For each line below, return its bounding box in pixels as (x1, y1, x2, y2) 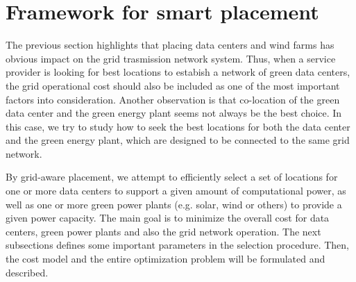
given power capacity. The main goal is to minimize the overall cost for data (6, 210, 330, 225)
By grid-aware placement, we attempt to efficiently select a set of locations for (6, 169, 338, 184)
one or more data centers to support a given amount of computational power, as (6, 183, 346, 198)
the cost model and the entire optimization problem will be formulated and (6, 251, 325, 266)
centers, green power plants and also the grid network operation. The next (6, 224, 321, 238)
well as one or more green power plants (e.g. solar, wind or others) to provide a (6, 197, 342, 211)
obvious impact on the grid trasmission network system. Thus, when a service (6, 51, 336, 65)
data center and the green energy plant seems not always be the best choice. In (6, 106, 342, 120)
